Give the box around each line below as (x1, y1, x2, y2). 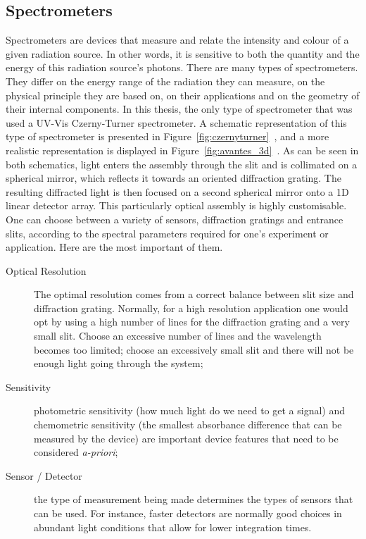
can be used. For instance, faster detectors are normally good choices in (34, 506, 342, 521)
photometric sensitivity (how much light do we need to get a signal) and (34, 403, 346, 418)
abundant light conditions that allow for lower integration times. (34, 519, 312, 534)
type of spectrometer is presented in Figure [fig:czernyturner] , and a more (6, 129, 329, 144)
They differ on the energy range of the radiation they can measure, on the (6, 73, 325, 88)
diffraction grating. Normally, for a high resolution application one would (34, 300, 348, 315)
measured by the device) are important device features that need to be (34, 430, 339, 445)
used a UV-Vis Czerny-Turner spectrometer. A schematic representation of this (6, 115, 347, 130)
